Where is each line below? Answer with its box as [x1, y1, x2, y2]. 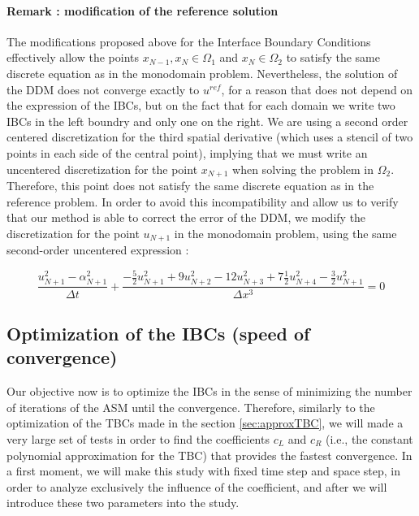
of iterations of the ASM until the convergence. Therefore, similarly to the [6, 398, 375, 415]
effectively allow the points [6, 49, 140, 66]
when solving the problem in [232, 160, 374, 177]
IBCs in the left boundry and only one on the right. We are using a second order [6, 112, 408, 129]
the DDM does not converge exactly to [6, 80, 200, 98]
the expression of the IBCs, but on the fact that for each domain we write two [6, 97, 395, 114]
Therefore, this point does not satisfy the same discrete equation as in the [6, 177, 374, 193]
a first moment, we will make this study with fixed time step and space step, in [6, 462, 401, 479]
